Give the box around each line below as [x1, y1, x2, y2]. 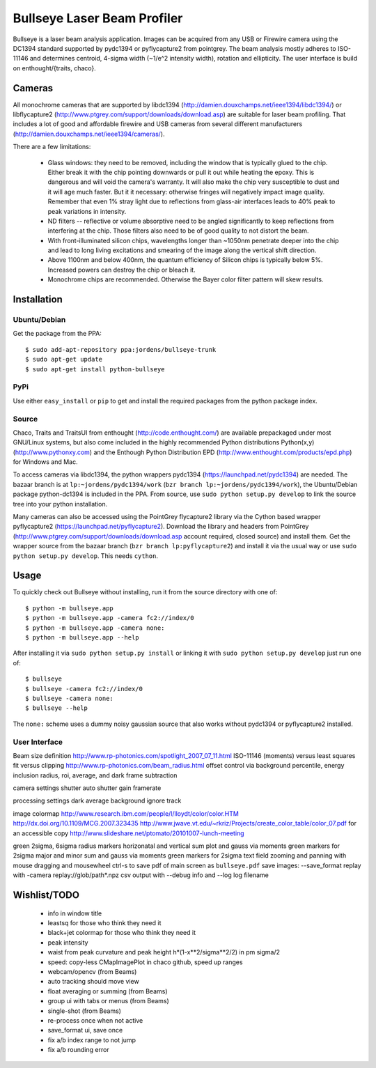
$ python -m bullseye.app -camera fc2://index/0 [25, 614, 194, 622]
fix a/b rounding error [47, 1046, 109, 1054]
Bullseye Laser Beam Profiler [13, 10, 183, 26]
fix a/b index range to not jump [47, 1035, 136, 1044]
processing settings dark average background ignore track [13, 796, 182, 805]
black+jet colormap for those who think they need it [47, 929, 196, 937]
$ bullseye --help [25, 704, 88, 712]
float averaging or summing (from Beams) [47, 986, 168, 996]
